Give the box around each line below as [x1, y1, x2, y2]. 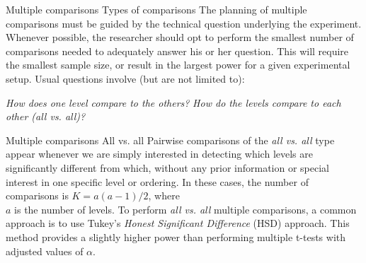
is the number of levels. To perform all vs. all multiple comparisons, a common [14, 201, 357, 216]
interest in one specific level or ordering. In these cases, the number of [6, 174, 309, 189]
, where [148, 188, 180, 203]
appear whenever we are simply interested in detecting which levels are [6, 146, 313, 161]
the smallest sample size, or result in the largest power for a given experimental [6, 57, 350, 72]
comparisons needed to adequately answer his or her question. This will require [6, 43, 349, 58]
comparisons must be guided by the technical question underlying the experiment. [6, 16, 362, 30]
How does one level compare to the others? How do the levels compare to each [6, 95, 341, 110]
